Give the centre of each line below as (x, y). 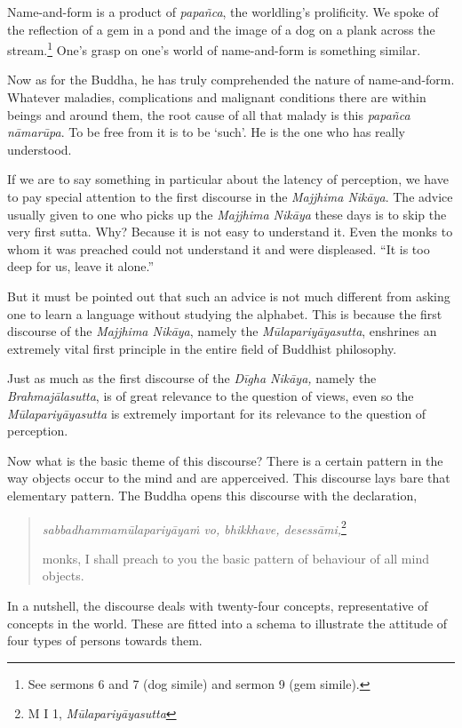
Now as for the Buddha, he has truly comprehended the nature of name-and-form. (231, 80)
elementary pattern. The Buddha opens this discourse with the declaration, (212, 495)
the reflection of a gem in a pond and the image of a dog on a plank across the (221, 29)
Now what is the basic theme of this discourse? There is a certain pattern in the (225, 460)
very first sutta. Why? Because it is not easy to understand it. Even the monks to (230, 232)
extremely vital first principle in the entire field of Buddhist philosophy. (202, 348)
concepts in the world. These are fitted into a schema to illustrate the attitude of (227, 623)
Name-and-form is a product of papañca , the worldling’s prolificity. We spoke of (223, 12)
